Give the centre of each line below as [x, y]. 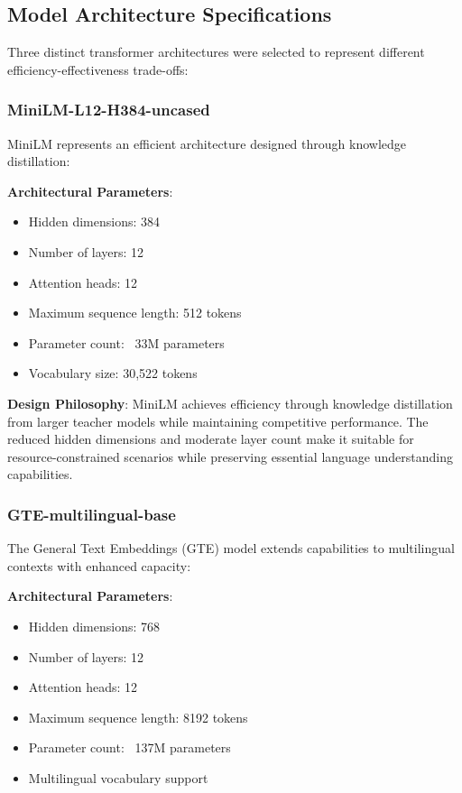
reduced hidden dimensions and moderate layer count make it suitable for [211, 439]
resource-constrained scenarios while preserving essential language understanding [231, 456]
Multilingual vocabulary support [118, 777]
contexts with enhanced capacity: [99, 565]
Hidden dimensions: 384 [94, 221]
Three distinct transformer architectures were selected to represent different [216, 52]
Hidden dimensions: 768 [94, 626]
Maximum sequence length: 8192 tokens [138, 717]
